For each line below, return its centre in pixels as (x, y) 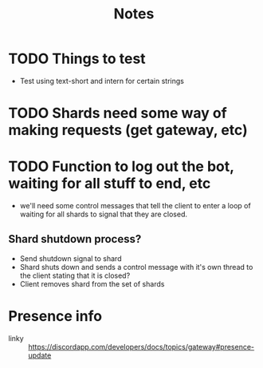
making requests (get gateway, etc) (128, 131)
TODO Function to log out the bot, (121, 166)
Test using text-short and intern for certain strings (102, 81)
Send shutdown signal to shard (71, 258)
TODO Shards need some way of (118, 113)
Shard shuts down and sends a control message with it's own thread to (136, 267)
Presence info (55, 317)
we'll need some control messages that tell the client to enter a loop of (135, 206)
